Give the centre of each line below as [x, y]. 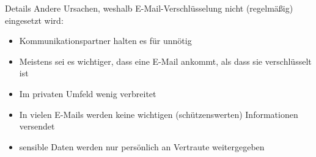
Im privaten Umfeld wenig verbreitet [88, 93]
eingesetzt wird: [34, 20]
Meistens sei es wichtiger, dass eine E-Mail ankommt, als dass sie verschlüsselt [165, 61]
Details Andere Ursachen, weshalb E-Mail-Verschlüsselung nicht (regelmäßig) [149, 8]
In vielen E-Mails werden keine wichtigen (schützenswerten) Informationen [159, 114]
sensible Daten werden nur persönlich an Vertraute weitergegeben [142, 146]
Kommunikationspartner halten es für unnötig [105, 41]
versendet [37, 126]
